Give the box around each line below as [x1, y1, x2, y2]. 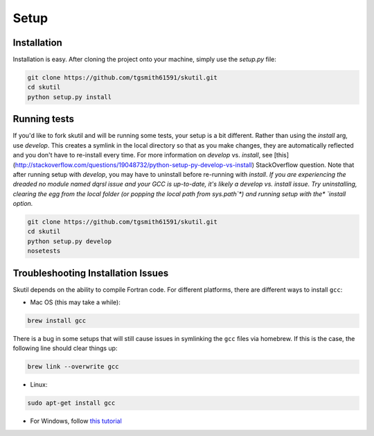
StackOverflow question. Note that [255, 160, 355, 169]
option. [12, 200, 33, 208]
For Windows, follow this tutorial [30, 417, 123, 426]
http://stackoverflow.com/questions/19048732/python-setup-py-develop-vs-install [15, 160, 252, 169]
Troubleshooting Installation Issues [12, 267, 169, 279]
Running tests [12, 113, 75, 125]
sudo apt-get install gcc [27, 399, 116, 407]
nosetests [27, 247, 61, 255]
